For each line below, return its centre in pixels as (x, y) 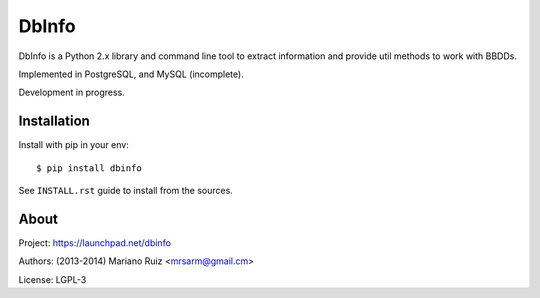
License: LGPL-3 (52, 279)
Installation (54, 121)
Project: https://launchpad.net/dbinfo (95, 242)
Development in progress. (71, 92)
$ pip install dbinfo (89, 168)
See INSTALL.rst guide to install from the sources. (126, 191)
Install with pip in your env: (73, 145)
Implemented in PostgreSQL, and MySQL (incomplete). (131, 74)
